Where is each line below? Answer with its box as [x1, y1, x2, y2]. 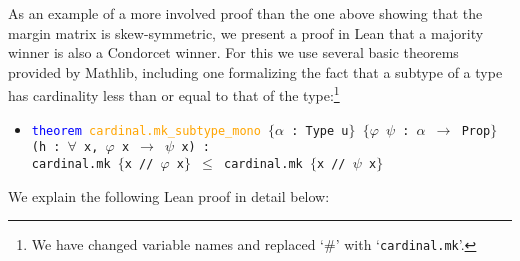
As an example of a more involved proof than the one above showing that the [8, 3, 483, 23]
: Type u [291, 123, 349, 138]
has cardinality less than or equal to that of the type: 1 [8, 82, 340, 106]
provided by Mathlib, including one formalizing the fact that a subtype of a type [8, 61, 503, 82]
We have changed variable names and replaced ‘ [31, 234, 324, 255]
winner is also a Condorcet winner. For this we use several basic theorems [8, 42, 459, 63]
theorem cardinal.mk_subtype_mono [31, 123, 261, 138]
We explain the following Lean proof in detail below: [8, 185, 330, 206]
